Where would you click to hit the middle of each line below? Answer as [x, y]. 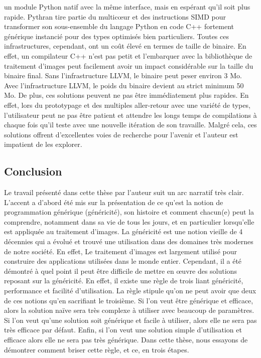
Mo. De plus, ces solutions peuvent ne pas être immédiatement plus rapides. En [126, 95]
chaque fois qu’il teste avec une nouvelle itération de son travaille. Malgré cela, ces [130, 125]
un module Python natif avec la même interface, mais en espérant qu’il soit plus [127, 7]
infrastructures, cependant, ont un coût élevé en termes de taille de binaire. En [125, 46]
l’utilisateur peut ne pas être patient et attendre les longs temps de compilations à [130, 115]
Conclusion [33, 171]
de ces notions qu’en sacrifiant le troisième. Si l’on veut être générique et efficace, [129, 300]
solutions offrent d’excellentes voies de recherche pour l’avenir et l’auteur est [121, 134]
